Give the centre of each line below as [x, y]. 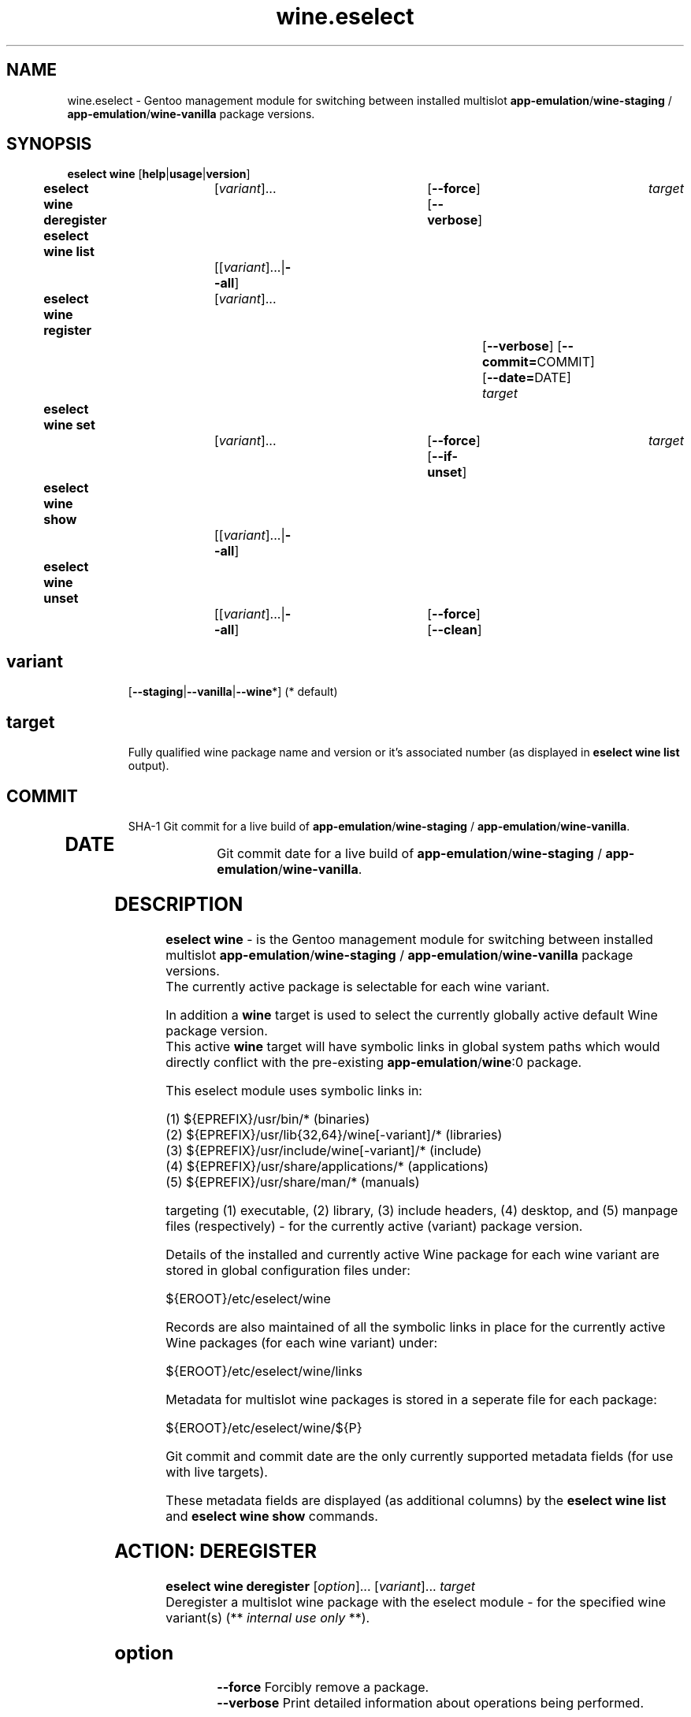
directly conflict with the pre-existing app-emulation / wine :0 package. [374, 1062]
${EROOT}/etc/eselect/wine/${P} [264, 1427]
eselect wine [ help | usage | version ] [159, 174]
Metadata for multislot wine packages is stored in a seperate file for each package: [411, 1399]
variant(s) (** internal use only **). [268, 1617]
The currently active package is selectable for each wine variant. [358, 986]
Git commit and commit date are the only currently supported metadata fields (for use [420, 1456]
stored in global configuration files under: [288, 1270]
